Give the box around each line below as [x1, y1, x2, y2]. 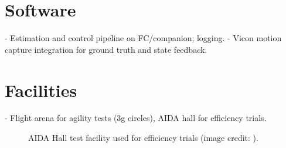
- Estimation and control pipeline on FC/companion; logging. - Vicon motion [5, 32, 282, 44]
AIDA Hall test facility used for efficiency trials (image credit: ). [28, 132, 258, 144]
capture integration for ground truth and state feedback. [5, 43, 207, 55]
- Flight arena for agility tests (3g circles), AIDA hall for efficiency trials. [5, 112, 267, 124]
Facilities [5, 78, 77, 102]
